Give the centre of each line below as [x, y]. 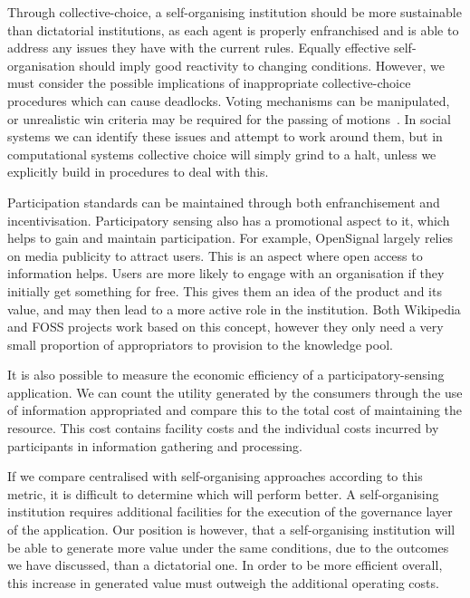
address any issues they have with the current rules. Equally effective [199, 48]
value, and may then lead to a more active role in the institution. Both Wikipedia [234, 309]
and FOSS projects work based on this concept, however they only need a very [225, 327]
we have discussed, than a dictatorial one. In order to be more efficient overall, [225, 565]
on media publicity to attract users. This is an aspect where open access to [215, 255]
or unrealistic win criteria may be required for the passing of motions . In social [229, 118]
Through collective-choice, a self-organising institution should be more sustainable [235, 12]
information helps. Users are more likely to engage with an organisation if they [226, 273]
